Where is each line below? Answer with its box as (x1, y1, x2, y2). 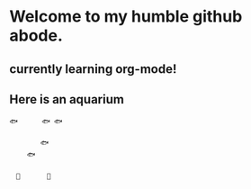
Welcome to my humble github (9, 6, 243, 27)
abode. (9, 25, 63, 46)
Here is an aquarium (9, 92, 124, 107)
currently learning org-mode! (9, 61, 177, 76)
